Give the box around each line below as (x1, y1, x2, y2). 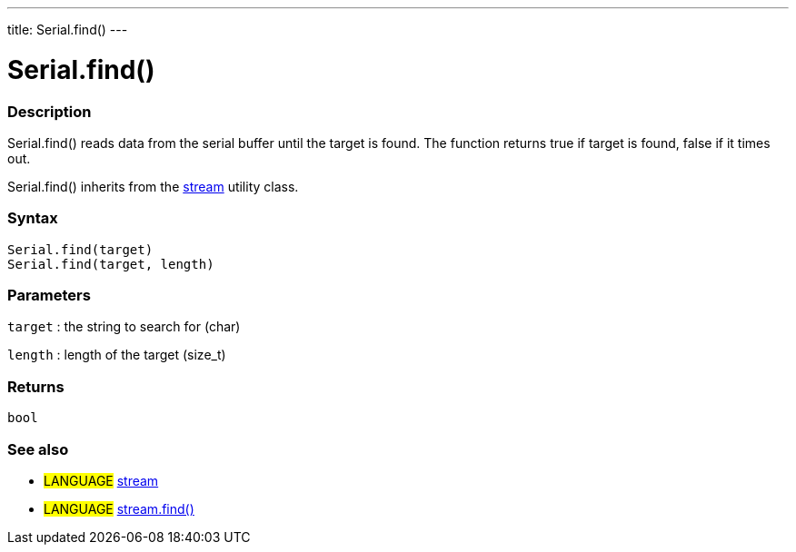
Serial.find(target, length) (7, 256, 214, 271)
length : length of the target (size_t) (7, 347, 226, 363)
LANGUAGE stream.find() (44, 500, 194, 517)
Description (7, 102, 92, 121)
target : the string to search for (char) (7, 319, 241, 335)
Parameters (7, 286, 91, 304)
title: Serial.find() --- (7, 22, 128, 37)
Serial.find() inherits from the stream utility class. (7, 178, 299, 194)
